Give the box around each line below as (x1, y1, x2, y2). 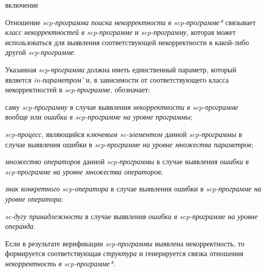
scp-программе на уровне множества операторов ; (5, 166, 163, 177)
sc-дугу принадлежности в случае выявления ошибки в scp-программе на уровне (5, 210, 258, 221)
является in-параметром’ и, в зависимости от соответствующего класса (5, 74, 229, 85)
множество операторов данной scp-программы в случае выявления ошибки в (5, 156, 249, 167)
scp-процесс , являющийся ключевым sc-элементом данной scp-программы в (5, 128, 242, 139)
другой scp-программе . (5, 47, 76, 57)
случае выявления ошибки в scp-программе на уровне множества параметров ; (5, 139, 254, 149)
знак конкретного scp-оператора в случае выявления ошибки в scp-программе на (5, 183, 261, 194)
